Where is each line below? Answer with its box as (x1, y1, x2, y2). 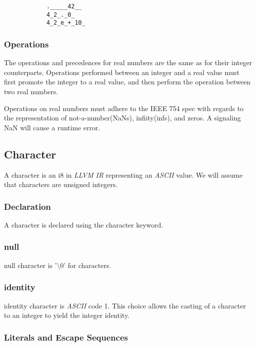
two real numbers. (4, 86, 58, 96)
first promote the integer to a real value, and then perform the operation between (4, 77, 251, 87)
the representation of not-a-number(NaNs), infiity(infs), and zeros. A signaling (4, 113, 241, 123)
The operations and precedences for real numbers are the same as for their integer (4, 57, 252, 68)
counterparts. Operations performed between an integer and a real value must (4, 67, 240, 77)
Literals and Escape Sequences (4, 331, 128, 343)
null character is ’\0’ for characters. (4, 260, 111, 270)
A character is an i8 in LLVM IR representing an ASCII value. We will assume (4, 169, 243, 180)
